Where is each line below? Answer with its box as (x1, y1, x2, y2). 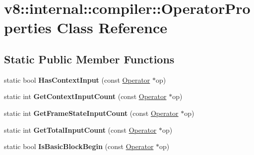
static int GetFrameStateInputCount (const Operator (4, 107, 179, 118)
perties (4, 17, 52, 38)
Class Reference (57, 17, 167, 38)
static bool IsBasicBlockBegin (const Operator (4, 141, 154, 152)
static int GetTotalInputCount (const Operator (4, 124, 157, 135)
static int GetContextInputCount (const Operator (4, 91, 167, 102)
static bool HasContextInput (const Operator (4, 74, 150, 85)
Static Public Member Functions (4, 51, 175, 66)
